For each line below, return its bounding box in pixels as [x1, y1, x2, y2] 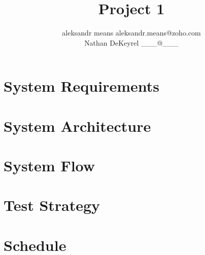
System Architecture [4, 115, 151, 136]
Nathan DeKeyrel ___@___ [84, 37, 179, 48]
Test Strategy [4, 195, 100, 215]
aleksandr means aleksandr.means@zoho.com [62, 27, 201, 38]
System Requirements [4, 76, 159, 96]
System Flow [4, 155, 95, 176]
